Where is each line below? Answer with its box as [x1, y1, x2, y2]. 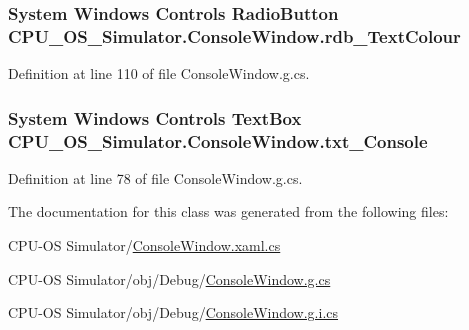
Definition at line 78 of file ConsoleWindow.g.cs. [8, 167, 303, 188]
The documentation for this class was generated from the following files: [8, 201, 449, 222]
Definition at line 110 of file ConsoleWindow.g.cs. [8, 63, 310, 84]
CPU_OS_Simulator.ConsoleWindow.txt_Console [8, 128, 428, 153]
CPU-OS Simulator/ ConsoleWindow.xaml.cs [8, 235, 281, 256]
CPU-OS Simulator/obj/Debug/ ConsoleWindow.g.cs [8, 268, 331, 289]
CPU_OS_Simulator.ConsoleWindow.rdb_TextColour [8, 23, 461, 48]
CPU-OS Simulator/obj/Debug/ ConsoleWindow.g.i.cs [8, 302, 339, 323]
